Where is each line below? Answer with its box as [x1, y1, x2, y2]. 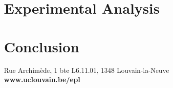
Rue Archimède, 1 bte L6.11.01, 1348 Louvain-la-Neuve [4, 65, 169, 75]
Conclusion [4, 36, 80, 56]
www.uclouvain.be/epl [4, 74, 80, 85]
